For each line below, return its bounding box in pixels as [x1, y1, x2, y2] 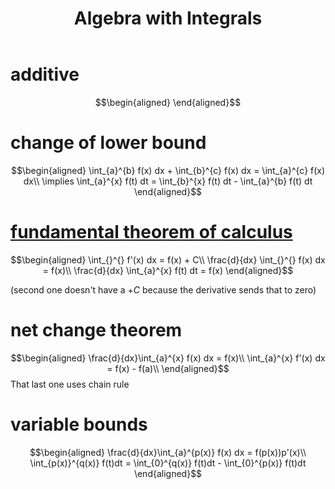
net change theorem [10, 319, 183, 341]
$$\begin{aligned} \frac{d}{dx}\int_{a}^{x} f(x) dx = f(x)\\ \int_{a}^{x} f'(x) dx [10, 352, 326, 364]
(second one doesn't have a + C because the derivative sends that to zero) [10, 283, 317, 296]
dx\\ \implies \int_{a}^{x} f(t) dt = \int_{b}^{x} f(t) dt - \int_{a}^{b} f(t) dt [23, 175, 313, 187]
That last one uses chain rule [10, 378, 130, 390]
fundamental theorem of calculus [10, 221, 293, 244]
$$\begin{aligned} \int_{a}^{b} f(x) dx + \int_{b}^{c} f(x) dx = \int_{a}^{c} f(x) [10, 164, 326, 176]
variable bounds [10, 413, 148, 436]
